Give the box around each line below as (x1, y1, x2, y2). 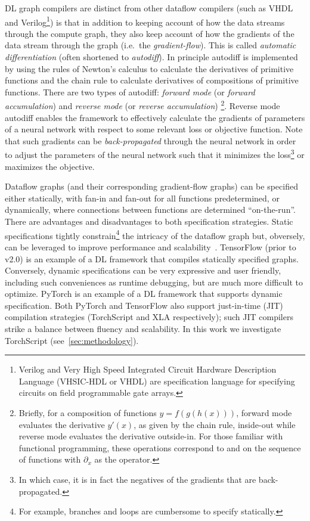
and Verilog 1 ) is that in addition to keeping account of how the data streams (5, 14, 285, 28)
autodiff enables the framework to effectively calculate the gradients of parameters (5, 111, 305, 123)
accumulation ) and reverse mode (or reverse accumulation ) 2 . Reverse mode (5, 98, 280, 112)
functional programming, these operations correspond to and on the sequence (18, 441, 301, 454)
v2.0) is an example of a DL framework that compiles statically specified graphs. (5, 252, 299, 265)
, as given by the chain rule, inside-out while (134, 418, 296, 430)
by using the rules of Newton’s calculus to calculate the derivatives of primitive (5, 62, 294, 75)
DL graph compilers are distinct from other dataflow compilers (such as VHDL (5, 2, 293, 14)
